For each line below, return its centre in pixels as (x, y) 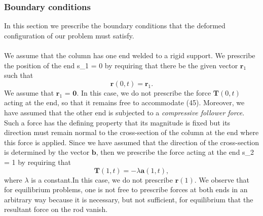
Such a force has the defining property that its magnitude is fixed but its (117, 122)
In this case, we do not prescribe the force (146, 92)
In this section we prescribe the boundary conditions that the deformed (115, 26)
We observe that (224, 179)
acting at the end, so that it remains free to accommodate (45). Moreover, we (124, 102)
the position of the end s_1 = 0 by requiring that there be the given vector (121, 65)
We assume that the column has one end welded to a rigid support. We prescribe (130, 55)
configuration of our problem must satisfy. (69, 35)
